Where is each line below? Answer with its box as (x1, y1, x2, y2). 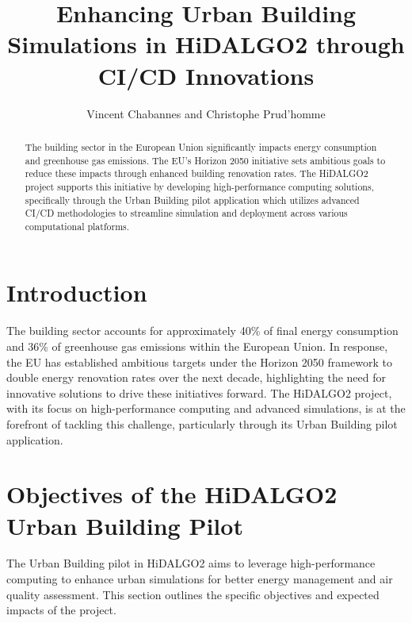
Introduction (6, 276, 147, 309)
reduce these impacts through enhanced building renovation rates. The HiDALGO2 (25, 167, 368, 180)
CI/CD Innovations (97, 59, 315, 91)
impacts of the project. (6, 602, 116, 618)
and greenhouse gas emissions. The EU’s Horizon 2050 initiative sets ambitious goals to (25, 153, 386, 167)
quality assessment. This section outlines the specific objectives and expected (6, 586, 380, 602)
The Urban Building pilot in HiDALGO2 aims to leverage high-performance (6, 555, 376, 571)
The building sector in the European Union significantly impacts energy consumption (25, 140, 377, 153)
